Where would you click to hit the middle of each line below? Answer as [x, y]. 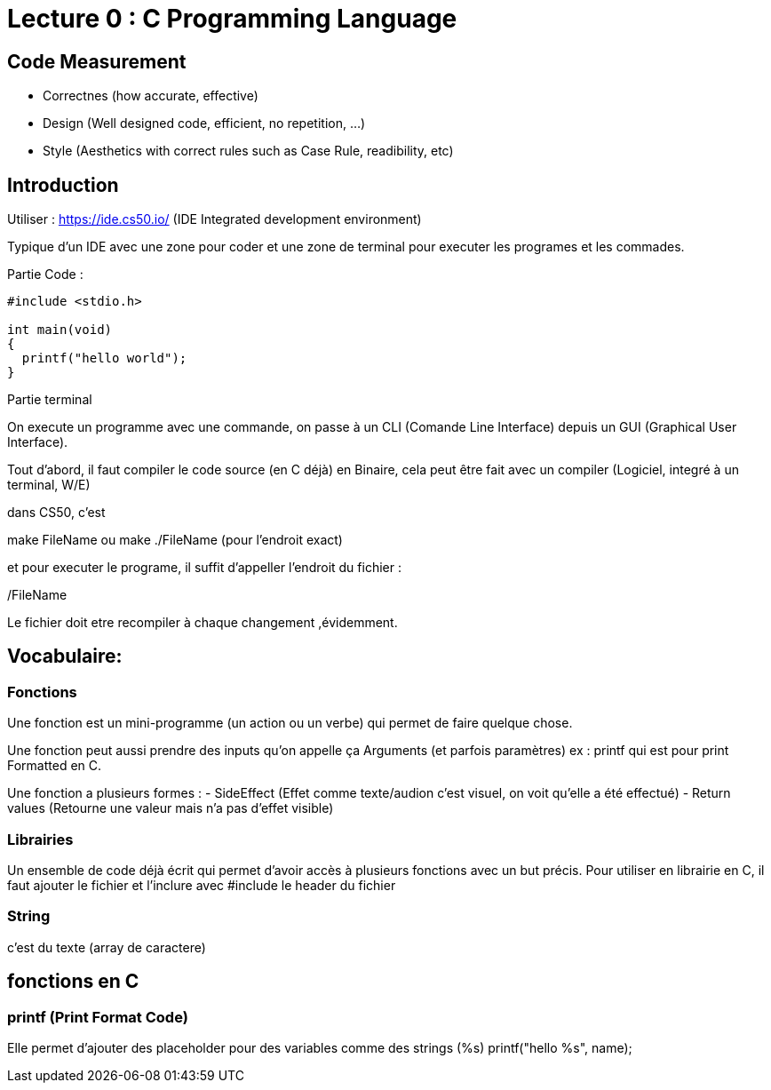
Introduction [63, 185]
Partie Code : [45, 274]
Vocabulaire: [65, 656]
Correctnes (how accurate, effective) [151, 96]
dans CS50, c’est [56, 513]
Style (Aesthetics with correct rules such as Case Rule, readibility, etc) [248, 151]
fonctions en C [73, 982]
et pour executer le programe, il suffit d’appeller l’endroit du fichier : [204, 568]
